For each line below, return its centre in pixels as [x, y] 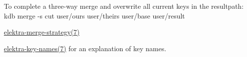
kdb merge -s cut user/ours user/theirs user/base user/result [94, 15]
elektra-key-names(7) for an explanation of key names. [85, 48]
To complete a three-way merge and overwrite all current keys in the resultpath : [124, 6]
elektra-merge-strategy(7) [42, 32]
